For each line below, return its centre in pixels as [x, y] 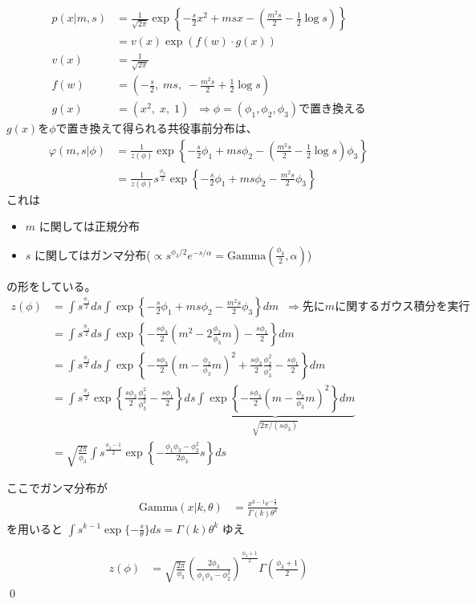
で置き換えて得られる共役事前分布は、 [157, 128]
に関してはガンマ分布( [93, 254]
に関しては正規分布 [90, 226]
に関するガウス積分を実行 [403, 306]
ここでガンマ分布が [57, 488]
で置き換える [332, 110]
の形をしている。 [51, 286]
